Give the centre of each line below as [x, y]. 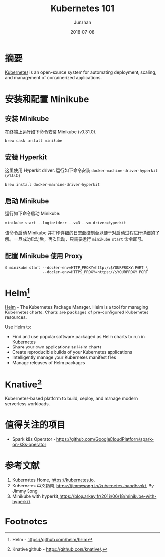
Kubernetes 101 [82, 9]
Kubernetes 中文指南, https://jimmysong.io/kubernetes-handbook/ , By [83, 486]
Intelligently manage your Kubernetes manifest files [64, 357]
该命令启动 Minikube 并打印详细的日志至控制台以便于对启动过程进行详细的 [80, 233]
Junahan [82, 22]
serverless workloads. [27, 403]
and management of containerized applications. [54, 77]
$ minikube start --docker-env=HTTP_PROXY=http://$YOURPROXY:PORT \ [77, 268]
